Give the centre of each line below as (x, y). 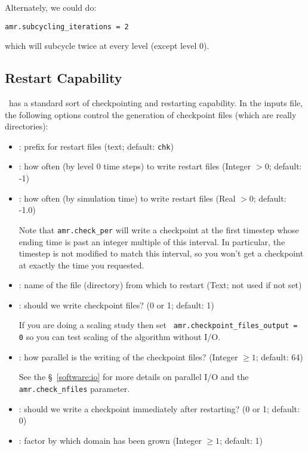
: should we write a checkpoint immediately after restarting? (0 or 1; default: (159, 408)
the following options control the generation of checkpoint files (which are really (151, 114)
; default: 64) (279, 356)
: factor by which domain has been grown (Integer (110, 440)
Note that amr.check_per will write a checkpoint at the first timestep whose (159, 229)
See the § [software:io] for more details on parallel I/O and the (134, 377)
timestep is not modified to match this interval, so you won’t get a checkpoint (161, 253)
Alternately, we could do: (51, 7)
